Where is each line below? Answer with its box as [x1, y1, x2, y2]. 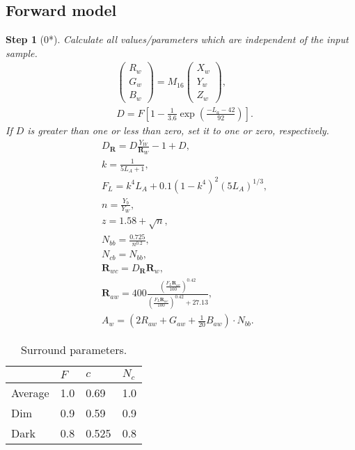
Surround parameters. [20, 341, 127, 358]
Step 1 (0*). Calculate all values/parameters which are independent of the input [6, 32, 349, 47]
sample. [6, 45, 38, 60]
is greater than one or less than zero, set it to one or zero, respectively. [27, 122, 329, 137]
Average [11, 385, 49, 401]
